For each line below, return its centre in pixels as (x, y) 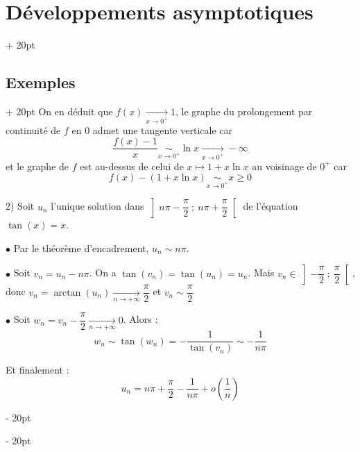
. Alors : (140, 319)
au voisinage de (284, 166)
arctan (67, 293)
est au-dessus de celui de (132, 166)
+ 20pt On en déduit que (59, 111)
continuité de (33, 129)
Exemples (41, 82)
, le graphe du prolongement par (244, 111)
